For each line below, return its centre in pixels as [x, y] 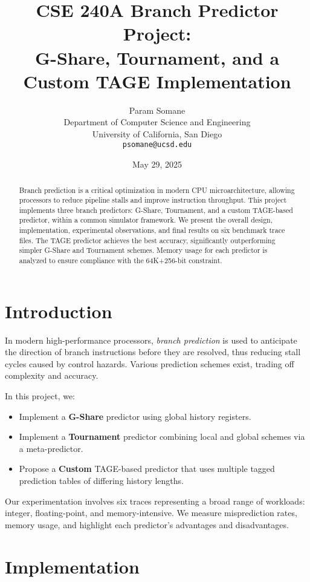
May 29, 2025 [157, 164]
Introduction [59, 311]
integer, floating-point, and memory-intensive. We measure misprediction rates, [151, 513]
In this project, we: [40, 396]
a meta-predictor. [51, 448]
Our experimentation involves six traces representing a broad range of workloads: [155, 501]
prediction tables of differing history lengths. [102, 481]
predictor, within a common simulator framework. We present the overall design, [146, 220]
